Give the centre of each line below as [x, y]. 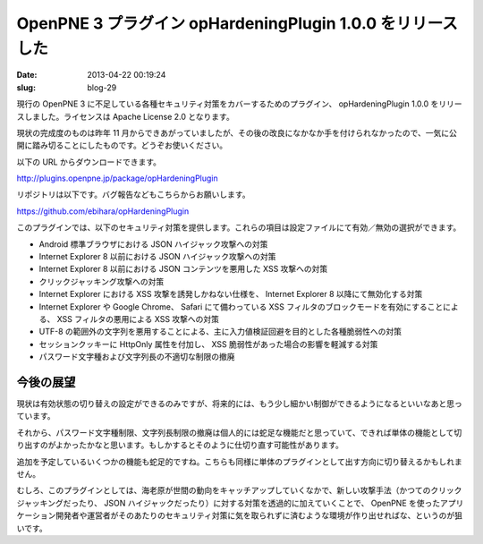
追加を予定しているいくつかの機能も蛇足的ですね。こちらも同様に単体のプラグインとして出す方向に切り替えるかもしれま [239, 462]
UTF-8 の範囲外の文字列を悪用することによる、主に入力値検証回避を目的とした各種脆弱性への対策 [220, 332]
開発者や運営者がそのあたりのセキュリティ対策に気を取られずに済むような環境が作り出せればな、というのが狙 [258, 515]
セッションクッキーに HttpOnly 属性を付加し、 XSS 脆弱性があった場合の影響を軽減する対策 [208, 344]
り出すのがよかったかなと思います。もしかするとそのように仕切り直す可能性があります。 [180, 445]
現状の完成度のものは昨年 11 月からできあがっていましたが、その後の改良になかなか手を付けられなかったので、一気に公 [237, 132]
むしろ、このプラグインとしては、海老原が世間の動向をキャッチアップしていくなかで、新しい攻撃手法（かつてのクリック [239, 490]
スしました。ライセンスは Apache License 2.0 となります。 [125, 116]
